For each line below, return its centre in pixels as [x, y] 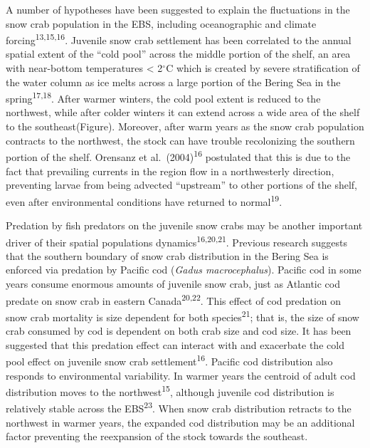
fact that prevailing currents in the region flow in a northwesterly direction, [170, 171]
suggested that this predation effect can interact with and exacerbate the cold [175, 344]
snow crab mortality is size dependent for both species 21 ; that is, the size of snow [183, 316]
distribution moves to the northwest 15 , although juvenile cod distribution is [170, 391]
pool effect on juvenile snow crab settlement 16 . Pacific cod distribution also [169, 360]
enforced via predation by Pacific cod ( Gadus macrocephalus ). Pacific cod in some [184, 270]
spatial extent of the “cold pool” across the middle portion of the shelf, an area [178, 54]
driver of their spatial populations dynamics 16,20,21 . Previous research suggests [177, 241]
